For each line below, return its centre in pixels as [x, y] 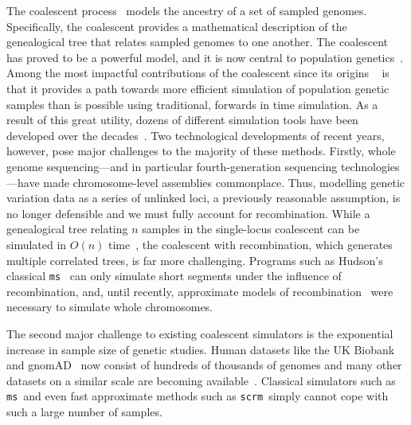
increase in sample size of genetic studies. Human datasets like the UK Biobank [201, 349]
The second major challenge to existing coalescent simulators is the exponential [200, 333]
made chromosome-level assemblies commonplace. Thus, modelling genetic [224, 182]
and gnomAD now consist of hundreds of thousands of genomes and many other [204, 365]
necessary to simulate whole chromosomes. [110, 307]
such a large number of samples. [84, 411]
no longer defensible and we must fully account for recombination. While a [188, 213]
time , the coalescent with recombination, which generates [251, 244]
